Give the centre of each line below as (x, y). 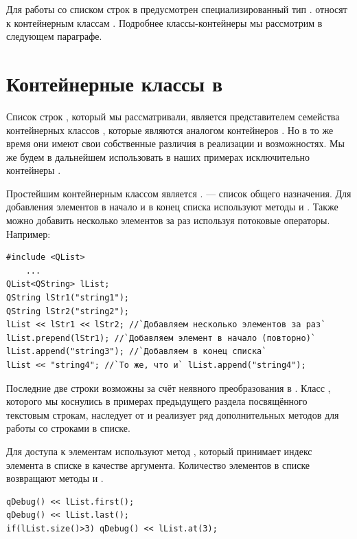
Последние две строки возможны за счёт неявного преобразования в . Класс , (169, 387)
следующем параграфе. (54, 36)
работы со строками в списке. (68, 428)
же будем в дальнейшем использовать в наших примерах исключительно (158, 156)
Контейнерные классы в (115, 83)
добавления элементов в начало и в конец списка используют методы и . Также (172, 207)
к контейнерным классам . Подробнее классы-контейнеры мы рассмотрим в (164, 22)
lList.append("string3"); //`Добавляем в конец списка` (137, 352)
